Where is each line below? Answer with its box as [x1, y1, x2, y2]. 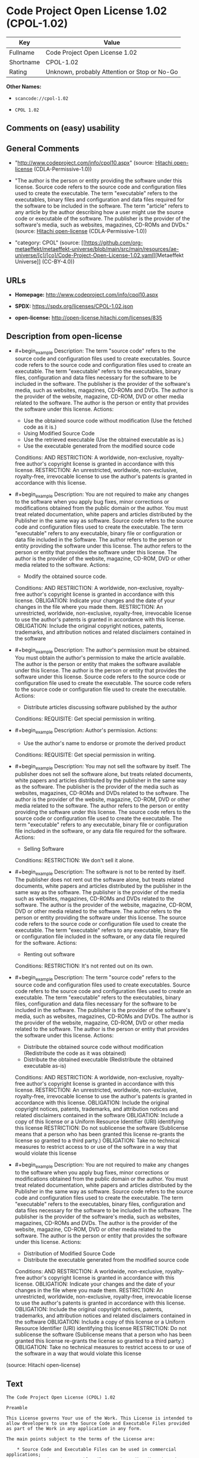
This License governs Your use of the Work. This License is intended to [6, 1415, 193, 1421]
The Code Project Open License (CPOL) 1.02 [6, 1394, 116, 1400]
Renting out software [23, 950, 75, 958]
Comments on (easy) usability [6, 123, 120, 133]
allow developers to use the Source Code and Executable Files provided [6, 1420, 190, 1426]
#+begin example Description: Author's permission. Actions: [14, 727, 158, 735]
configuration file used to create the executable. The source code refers [14, 680, 192, 687]
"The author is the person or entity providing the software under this [14, 177, 182, 184]
